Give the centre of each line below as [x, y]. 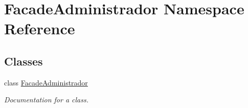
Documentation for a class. [46, 100]
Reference [40, 28]
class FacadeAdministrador [46, 82]
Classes [24, 61]
